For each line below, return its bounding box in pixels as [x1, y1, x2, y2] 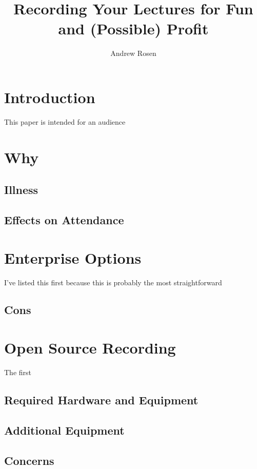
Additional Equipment [4, 422, 125, 438]
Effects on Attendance [4, 211, 124, 227]
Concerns [4, 452, 54, 468]
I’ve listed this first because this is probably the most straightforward [4, 277, 222, 287]
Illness [4, 182, 38, 198]
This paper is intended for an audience [4, 116, 126, 127]
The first [4, 367, 32, 377]
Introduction [4, 86, 95, 107]
